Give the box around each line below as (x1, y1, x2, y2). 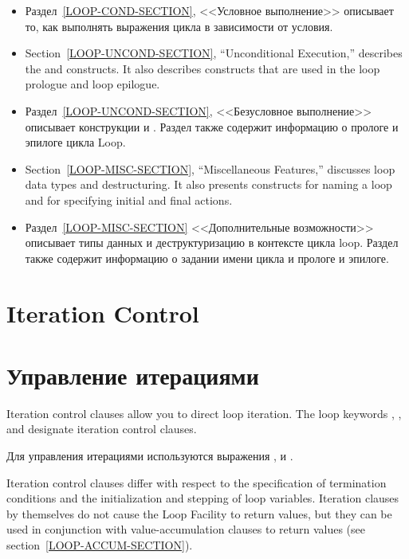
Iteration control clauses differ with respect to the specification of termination (6, 474, 387, 491)
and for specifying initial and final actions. (25, 191, 233, 208)
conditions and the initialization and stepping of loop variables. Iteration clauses (6, 490, 399, 506)
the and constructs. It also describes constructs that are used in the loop (25, 60, 380, 76)
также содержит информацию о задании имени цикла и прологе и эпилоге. (25, 249, 389, 266)
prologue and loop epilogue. (25, 76, 160, 92)
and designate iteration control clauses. (6, 420, 197, 437)
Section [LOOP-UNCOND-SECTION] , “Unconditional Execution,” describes (25, 45, 403, 61)
